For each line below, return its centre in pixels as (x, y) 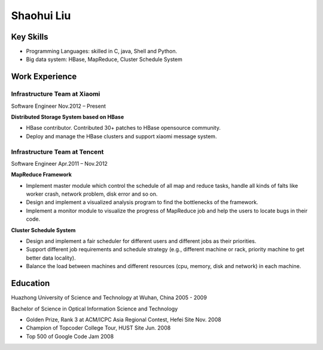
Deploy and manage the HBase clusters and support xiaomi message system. (121, 136)
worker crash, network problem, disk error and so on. (92, 194)
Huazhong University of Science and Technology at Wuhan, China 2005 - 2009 (109, 298)
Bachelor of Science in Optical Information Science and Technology (95, 309)
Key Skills (30, 37)
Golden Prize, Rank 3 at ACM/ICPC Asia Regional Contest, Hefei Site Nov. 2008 (124, 319)
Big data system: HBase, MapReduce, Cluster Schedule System (104, 59)
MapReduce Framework (41, 175)
